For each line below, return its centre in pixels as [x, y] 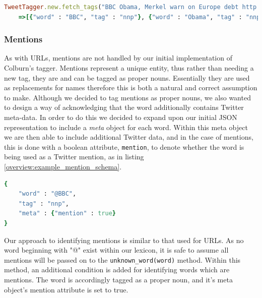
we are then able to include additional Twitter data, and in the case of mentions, [129, 137]
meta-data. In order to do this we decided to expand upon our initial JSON [121, 117]
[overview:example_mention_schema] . [63, 166]
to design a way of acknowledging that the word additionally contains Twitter [124, 107]
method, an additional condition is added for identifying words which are [117, 270]
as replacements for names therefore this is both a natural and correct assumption [131, 87]
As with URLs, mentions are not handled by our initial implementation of [118, 58]
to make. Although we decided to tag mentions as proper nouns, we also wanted [127, 97]
